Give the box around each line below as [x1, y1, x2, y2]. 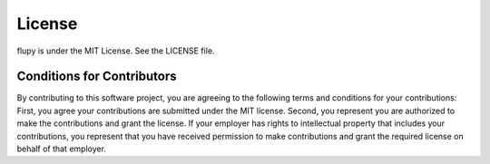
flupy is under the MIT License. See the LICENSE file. [16, 45, 215, 56]
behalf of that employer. [16, 143, 106, 154]
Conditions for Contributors [16, 69, 177, 84]
